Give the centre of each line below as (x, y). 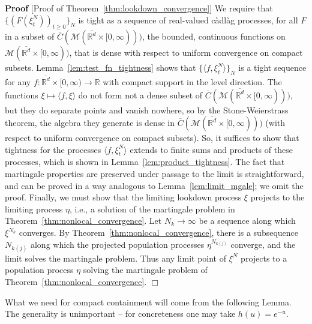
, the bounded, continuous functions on (214, 36)
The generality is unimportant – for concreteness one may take (120, 313)
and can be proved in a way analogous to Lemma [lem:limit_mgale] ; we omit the (154, 185)
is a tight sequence (272, 67)
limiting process (34, 208)
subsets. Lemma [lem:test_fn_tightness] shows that (100, 67)
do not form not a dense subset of (140, 94)
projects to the (277, 197)
